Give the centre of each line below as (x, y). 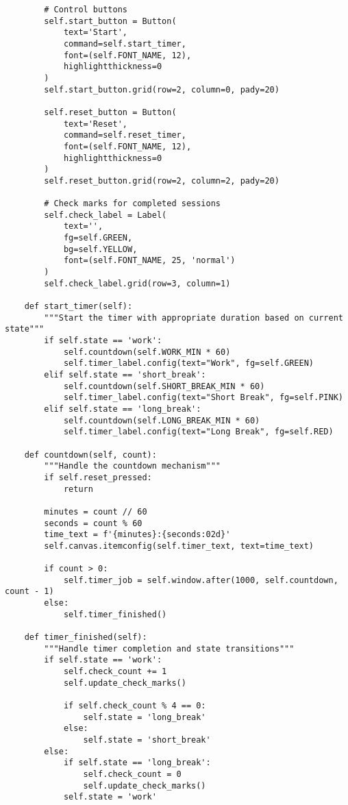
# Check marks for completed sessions (132, 204)
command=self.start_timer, (125, 44)
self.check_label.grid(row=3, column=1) (137, 283)
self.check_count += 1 (115, 672)
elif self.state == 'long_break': (123, 409)
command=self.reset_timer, (125, 135)
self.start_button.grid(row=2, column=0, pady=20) (162, 89)
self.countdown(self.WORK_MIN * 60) (147, 352)
